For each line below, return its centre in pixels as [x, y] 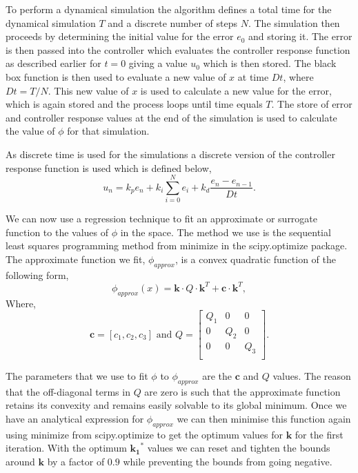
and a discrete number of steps [173, 22]
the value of [30, 131]
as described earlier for [53, 63]
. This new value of [88, 90]
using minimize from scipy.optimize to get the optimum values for [145, 434]
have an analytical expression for [75, 418]
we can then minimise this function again [264, 418]
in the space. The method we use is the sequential [226, 232]
